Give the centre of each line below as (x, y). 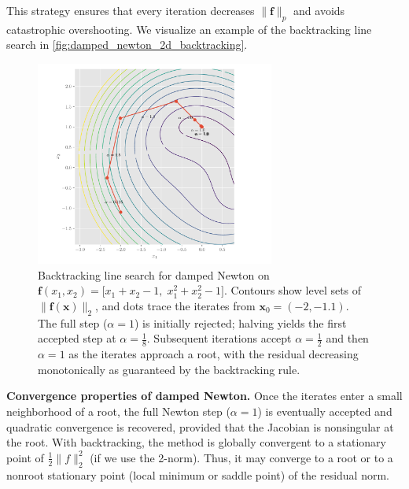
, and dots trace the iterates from (175, 305)
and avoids (319, 10)
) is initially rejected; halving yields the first (240, 322)
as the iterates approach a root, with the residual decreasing (214, 354)
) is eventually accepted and (325, 411)
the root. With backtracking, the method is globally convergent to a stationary (196, 442)
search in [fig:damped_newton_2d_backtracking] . (127, 44)
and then (347, 338)
